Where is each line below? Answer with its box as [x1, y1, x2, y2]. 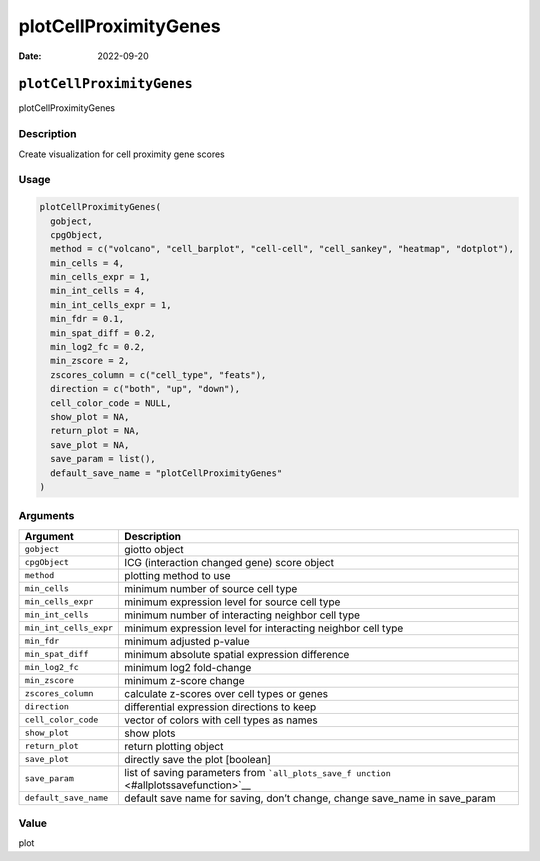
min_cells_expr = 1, [50, 271, 151, 283]
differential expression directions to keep [124, 700, 317, 714]
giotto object [124, 542, 184, 556]
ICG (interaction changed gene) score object [124, 555, 335, 569]
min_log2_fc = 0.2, [50, 341, 146, 353]
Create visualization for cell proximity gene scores [18, 148, 225, 160]
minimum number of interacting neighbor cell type [124, 608, 360, 622]
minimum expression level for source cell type [124, 595, 341, 609]
